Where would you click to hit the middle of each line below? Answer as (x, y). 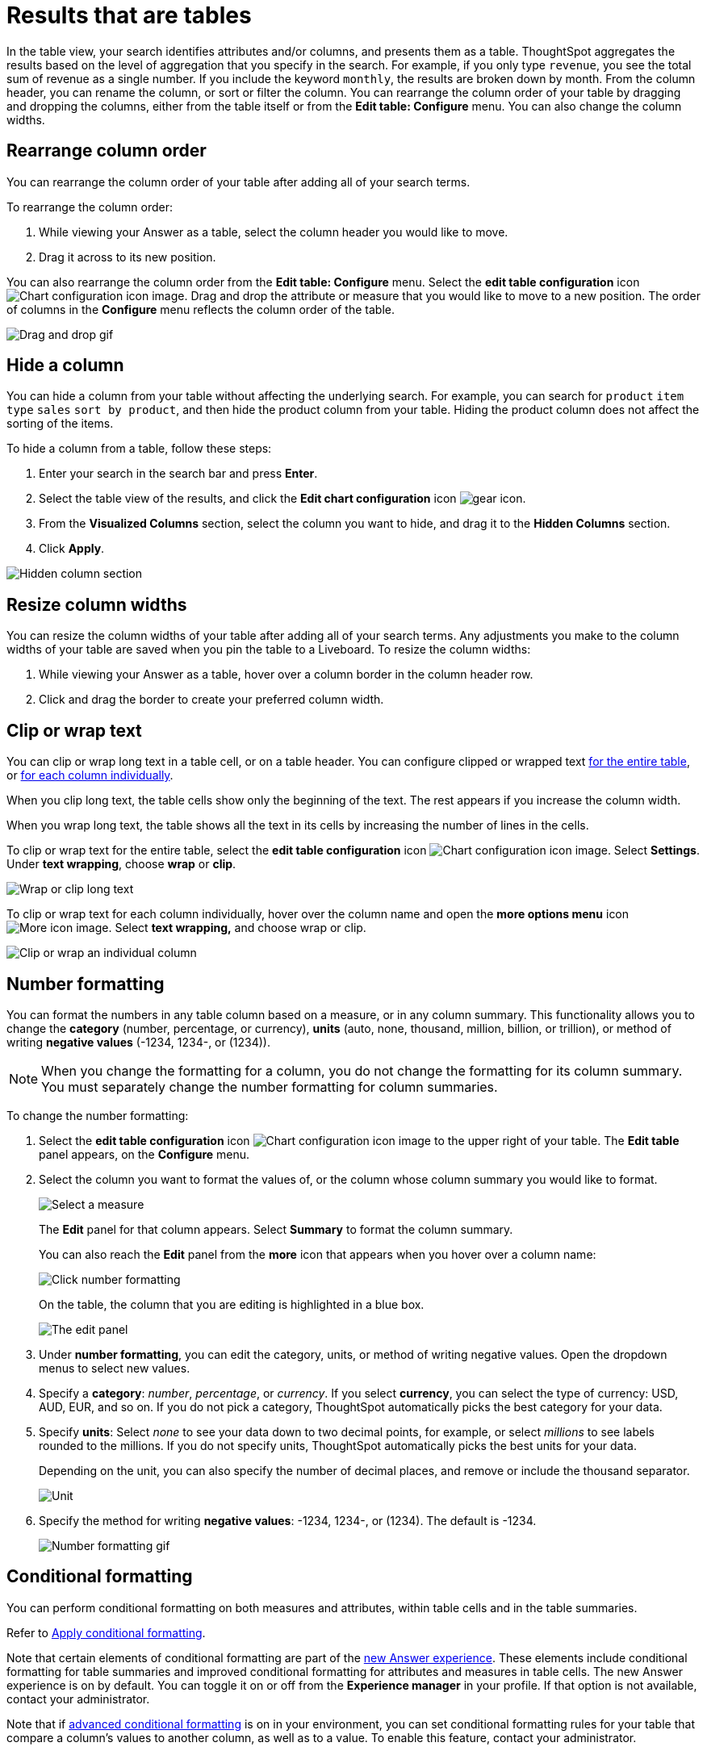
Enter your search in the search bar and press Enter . (178, 474)
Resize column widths (97, 604)
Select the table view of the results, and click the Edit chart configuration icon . (282, 499)
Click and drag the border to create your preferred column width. (211, 700)
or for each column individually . (90, 775)
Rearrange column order (107, 151)
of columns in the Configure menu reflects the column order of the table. (201, 309)
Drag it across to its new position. (128, 257)
